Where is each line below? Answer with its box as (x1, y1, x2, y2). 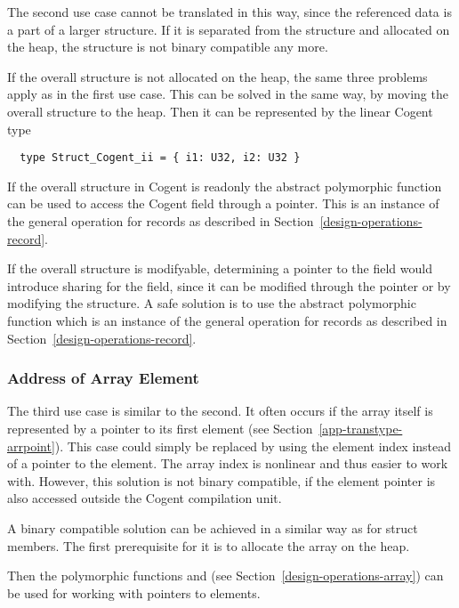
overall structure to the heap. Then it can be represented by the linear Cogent (7, 101, 433, 120)
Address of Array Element (7, 367, 199, 389)
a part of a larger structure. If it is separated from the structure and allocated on (7, 20, 450, 38)
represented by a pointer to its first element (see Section (7, 418, 313, 437)
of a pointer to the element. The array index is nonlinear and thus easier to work (7, 454, 448, 473)
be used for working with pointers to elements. (7, 583, 261, 602)
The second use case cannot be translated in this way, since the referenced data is (7, 3, 452, 20)
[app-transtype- (318, 418, 403, 437)
